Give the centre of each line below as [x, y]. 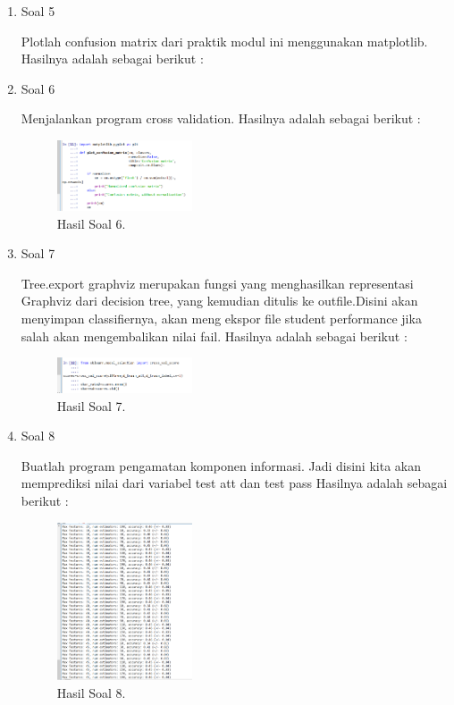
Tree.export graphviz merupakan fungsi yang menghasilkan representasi [217, 283]
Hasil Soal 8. [91, 692]
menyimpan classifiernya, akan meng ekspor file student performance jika [221, 319]
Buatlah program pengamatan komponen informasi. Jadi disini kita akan [221, 465]
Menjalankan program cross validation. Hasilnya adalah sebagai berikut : [221, 118]
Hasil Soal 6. [91, 223]
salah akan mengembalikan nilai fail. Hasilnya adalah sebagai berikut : [214, 336]
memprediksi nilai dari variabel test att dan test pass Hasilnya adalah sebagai [234, 483]
